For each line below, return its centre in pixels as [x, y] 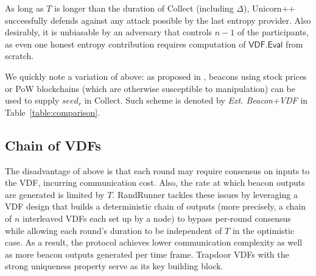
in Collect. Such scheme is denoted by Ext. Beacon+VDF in [196, 100]
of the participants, [273, 32]
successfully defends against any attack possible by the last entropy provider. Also [158, 20]
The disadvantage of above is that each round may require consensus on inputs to [157, 170]
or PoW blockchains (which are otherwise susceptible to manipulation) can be [150, 88]
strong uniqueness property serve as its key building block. [114, 266]
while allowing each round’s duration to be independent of [114, 230]
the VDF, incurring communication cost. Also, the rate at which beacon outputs [155, 182]
